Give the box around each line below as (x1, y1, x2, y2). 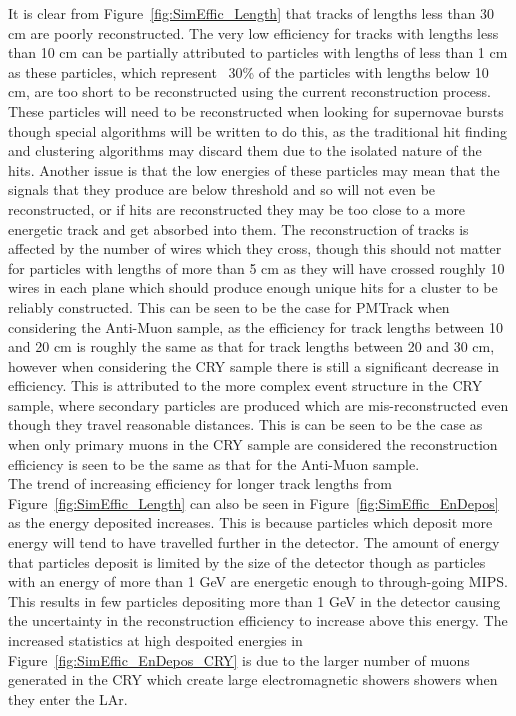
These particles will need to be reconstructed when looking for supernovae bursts (8, 100, 504, 121)
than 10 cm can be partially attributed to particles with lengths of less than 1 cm (8, 42, 508, 63)
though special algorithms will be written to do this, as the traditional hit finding (8, 120, 508, 141)
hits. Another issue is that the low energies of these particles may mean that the (8, 159, 500, 180)
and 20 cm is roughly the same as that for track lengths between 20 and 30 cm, (8, 336, 495, 357)
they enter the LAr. (8, 688, 128, 709)
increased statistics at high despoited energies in (8, 630, 303, 650)
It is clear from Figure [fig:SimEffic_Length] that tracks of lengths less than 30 (8, 3, 495, 23)
